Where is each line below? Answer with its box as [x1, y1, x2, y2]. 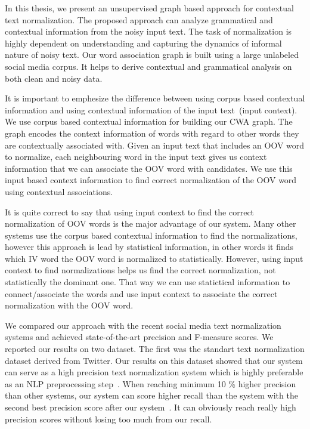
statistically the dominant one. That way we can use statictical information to [5, 276, 290, 288]
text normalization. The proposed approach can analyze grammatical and [5, 13, 273, 26]
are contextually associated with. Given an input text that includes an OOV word [5, 138, 305, 151]
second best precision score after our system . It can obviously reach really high [5, 401, 296, 413]
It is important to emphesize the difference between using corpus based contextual [5, 92, 305, 104]
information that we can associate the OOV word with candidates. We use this [5, 162, 293, 174]
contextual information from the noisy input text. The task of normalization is [5, 25, 292, 38]
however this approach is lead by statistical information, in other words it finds [5, 240, 294, 253]
